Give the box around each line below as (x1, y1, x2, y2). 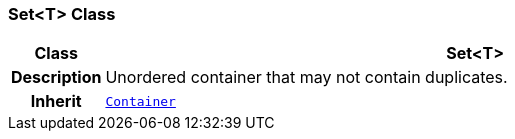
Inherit (30, 91, 82, 112)
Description (11, 67, 102, 88)
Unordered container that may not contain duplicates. (105, 67, 508, 88)
